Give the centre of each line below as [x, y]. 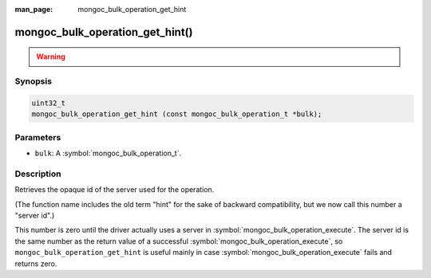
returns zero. [36, 264]
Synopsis [33, 81]
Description [38, 174]
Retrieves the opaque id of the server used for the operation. [115, 190]
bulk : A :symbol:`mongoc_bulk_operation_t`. [108, 153]
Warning [51, 57]
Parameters [38, 137]
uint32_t [49, 103]
